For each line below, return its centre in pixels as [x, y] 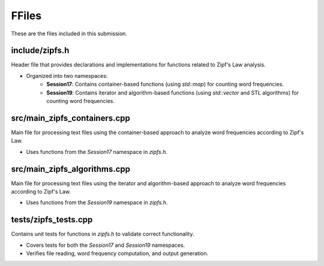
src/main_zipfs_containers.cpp [70, 118]
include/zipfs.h [40, 51]
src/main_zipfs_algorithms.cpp [71, 169]
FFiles [26, 16]
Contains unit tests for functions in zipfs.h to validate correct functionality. [103, 234]
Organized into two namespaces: [67, 75]
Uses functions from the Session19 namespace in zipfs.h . [97, 202]
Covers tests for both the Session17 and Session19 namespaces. [106, 245]
